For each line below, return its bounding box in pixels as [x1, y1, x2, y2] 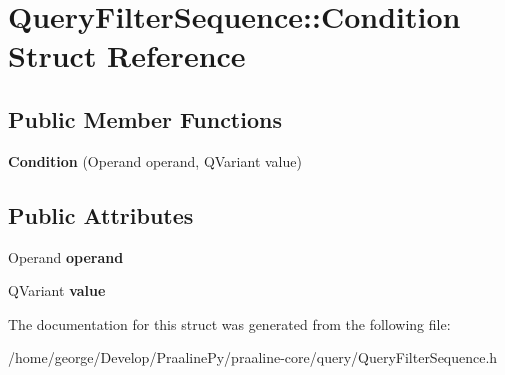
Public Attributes [8, 199, 194, 230]
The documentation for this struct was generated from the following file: [8, 313, 451, 334]
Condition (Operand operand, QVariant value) [8, 150, 302, 171]
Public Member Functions [8, 103, 282, 134]
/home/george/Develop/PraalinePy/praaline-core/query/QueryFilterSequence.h [8, 347, 498, 368]
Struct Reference [8, 35, 246, 76]
